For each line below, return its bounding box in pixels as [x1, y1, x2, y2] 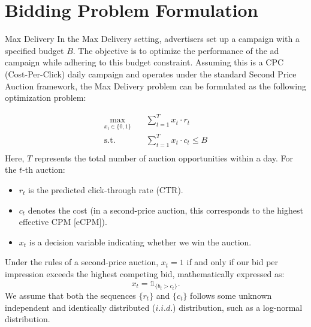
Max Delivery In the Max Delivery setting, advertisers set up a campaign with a [5, 32, 300, 45]
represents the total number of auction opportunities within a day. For [34, 151, 294, 164]
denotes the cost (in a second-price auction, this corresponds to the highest [28, 203, 303, 216]
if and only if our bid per [186, 256, 279, 268]
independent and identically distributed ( [5, 301, 156, 313]
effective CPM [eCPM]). [19, 215, 107, 228]
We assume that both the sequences [5, 289, 136, 301]
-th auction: [22, 163, 65, 176]
